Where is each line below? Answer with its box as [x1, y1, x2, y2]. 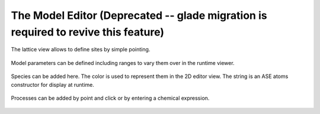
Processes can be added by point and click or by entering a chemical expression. [11, 95, 210, 102]
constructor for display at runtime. [11, 81, 95, 88]
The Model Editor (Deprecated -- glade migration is [11, 9, 267, 22]
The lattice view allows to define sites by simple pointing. [11, 46, 151, 53]
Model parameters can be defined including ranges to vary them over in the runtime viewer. [11, 59, 235, 66]
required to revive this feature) [11, 25, 165, 38]
